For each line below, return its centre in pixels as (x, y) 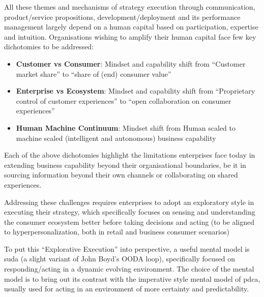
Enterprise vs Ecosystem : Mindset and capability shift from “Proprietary (136, 91)
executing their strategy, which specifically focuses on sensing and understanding (130, 212)
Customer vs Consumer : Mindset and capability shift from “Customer (131, 63)
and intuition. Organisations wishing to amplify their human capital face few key (130, 36)
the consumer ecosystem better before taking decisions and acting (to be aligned (129, 221)
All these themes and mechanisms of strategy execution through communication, (130, 7)
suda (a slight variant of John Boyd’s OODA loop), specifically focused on (120, 259)
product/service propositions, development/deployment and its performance (122, 17)
